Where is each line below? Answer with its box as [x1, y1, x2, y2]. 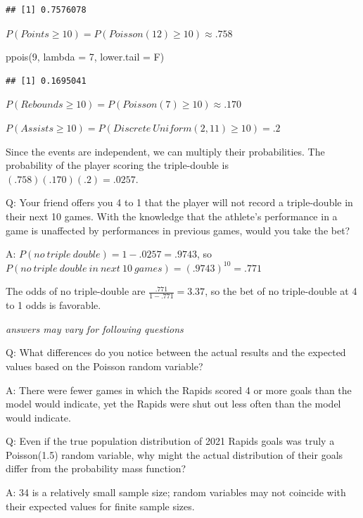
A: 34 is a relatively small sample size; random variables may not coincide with [6, 485, 346, 500]
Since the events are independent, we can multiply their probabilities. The [6, 144, 325, 158]
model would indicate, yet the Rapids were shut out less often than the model [6, 396, 341, 411]
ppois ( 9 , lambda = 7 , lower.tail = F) [6, 49, 165, 64]
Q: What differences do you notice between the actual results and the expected [6, 345, 346, 360]
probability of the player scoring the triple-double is [6, 158, 229, 172]
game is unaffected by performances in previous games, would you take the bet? [6, 222, 350, 237]
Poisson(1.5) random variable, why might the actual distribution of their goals [6, 447, 343, 462]
